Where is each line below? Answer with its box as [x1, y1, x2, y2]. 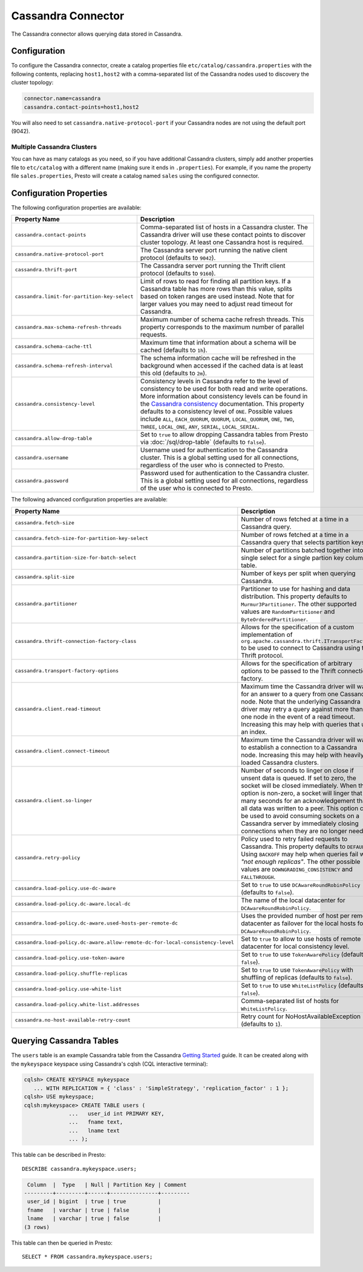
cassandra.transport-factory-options [15, 668, 119, 674]
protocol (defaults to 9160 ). [140, 269, 216, 278]
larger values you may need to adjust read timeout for [140, 300, 293, 308]
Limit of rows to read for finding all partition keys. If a [140, 277, 291, 286]
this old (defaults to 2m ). [140, 369, 207, 378]
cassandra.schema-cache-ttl [15, 343, 93, 349]
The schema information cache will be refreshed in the [140, 354, 296, 363]
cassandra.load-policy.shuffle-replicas [15, 970, 128, 977]
